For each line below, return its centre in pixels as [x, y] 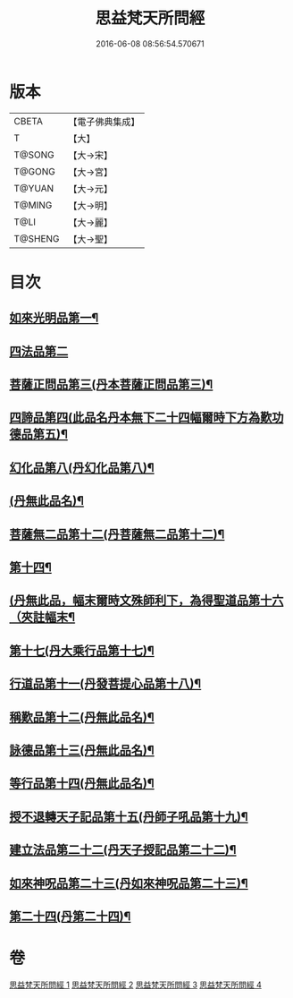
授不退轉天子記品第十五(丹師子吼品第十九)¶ [129, 817]
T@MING [33, 205]
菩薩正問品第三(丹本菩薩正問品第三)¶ [111, 384]
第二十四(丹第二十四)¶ [70, 916]
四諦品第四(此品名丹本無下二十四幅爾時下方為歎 [141, 418]
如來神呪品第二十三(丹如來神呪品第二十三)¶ [129, 883]
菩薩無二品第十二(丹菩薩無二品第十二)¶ [117, 534]
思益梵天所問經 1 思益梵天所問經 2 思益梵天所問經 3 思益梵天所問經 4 [135, 985]
